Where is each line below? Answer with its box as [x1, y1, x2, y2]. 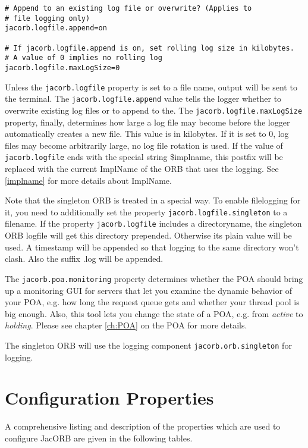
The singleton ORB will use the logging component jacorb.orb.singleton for [5, 339, 292, 351]
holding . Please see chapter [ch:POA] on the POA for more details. [5, 319, 247, 331]
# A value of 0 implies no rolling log [5, 54, 162, 62]
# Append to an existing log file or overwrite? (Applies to [5, 4, 252, 12]
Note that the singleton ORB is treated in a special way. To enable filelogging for [5, 194, 301, 206]
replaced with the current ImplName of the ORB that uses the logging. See [5, 162, 279, 174]
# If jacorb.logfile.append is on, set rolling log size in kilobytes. [5, 43, 294, 52]
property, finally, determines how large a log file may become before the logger [5, 115, 290, 128]
